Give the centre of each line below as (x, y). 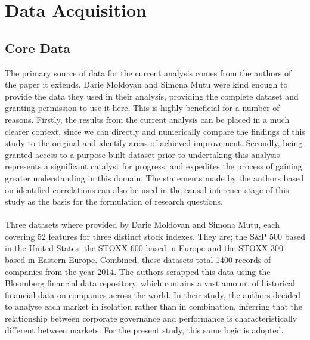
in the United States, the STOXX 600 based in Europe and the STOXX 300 (144, 248)
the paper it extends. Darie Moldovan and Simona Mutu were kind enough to (146, 84)
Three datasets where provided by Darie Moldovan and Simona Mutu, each (142, 225)
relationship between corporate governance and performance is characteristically (151, 318)
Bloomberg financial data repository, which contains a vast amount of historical (150, 283)
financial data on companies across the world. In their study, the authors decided (153, 294)
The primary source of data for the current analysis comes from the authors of (148, 72)
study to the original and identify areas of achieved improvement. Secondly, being (154, 143)
